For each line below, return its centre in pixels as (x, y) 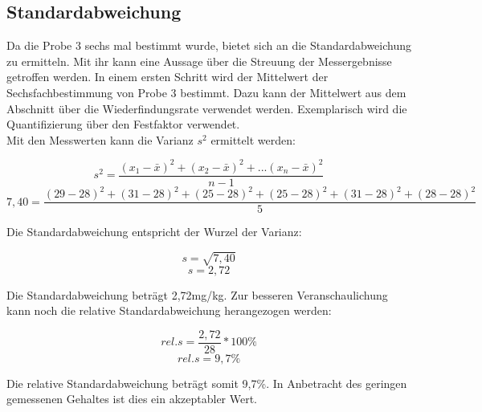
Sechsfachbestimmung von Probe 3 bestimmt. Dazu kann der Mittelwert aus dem (206, 92)
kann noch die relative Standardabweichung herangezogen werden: (169, 310)
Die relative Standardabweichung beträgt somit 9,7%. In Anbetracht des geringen (207, 383)
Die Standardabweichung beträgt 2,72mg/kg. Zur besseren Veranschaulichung (197, 294)
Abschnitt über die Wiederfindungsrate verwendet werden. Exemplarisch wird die (207, 108)
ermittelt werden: (253, 139)
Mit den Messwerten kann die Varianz (100, 139)
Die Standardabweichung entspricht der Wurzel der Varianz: (154, 232)
